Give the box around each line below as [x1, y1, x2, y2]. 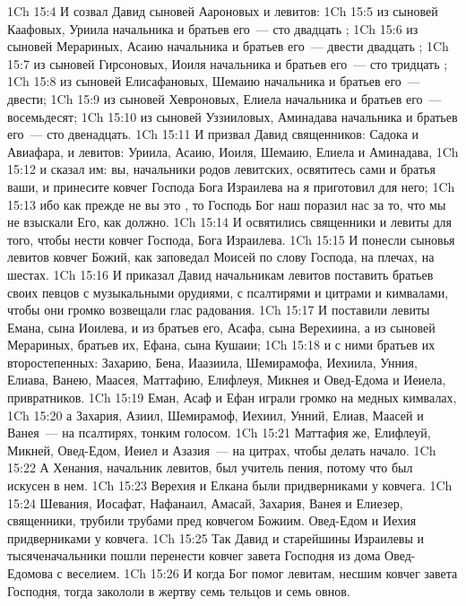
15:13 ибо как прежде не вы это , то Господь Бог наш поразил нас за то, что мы [7, 195, 446, 213]
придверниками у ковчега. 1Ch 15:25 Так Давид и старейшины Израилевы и [7, 528, 425, 547]
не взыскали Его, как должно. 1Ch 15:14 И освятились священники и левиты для [7, 212, 452, 231]
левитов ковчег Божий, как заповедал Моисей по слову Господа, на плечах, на [7, 247, 435, 266]
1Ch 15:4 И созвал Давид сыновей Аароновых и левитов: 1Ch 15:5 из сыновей [7, 2, 438, 20]
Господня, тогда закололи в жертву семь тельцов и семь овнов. [7, 581, 350, 600]
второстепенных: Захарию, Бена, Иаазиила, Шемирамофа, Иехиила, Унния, [7, 352, 418, 371]
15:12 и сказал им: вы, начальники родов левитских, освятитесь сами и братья [7, 160, 436, 178]
